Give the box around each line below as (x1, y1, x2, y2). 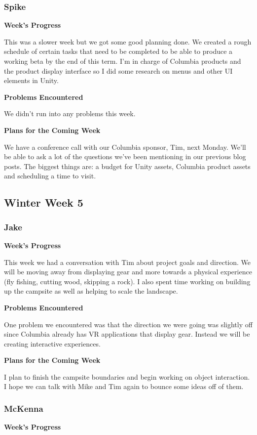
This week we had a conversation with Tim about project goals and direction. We (4, 257, 251, 267)
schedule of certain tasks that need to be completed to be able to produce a (4, 46, 233, 56)
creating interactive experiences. (4, 338, 101, 348)
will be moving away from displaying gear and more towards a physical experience (4, 266, 252, 277)
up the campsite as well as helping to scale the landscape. (4, 286, 178, 296)
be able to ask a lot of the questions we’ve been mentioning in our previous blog (4, 151, 246, 162)
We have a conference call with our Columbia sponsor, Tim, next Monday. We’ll (4, 141, 246, 152)
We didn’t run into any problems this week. (4, 108, 136, 119)
